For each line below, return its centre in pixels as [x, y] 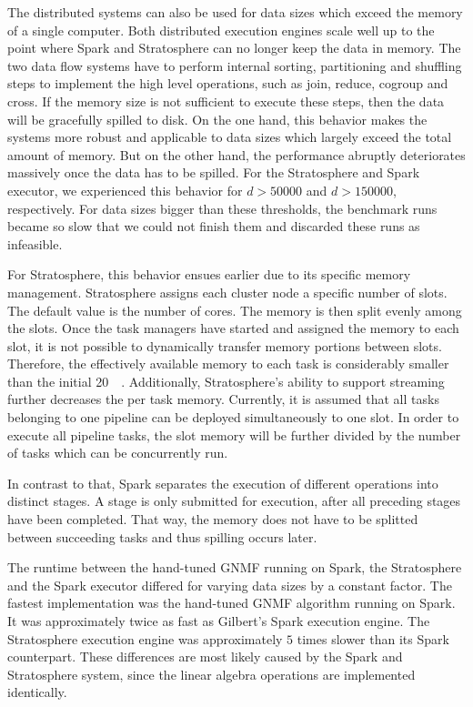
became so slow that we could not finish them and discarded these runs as [214, 226]
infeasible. [35, 243]
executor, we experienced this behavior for [125, 190]
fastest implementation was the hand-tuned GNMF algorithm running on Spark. [231, 603]
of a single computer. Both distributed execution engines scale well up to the [221, 30]
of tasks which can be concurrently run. [118, 453]
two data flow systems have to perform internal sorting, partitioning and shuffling [235, 65]
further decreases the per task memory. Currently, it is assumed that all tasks [223, 399]
